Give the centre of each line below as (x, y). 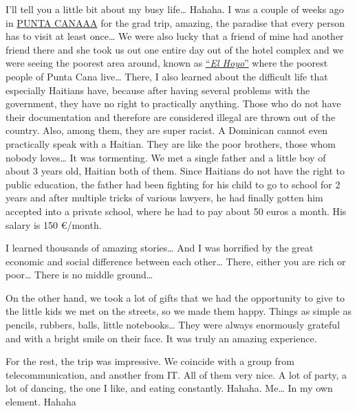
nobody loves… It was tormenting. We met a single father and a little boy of (166, 157)
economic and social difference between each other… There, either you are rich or (176, 261)
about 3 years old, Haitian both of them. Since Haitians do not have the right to (175, 171)
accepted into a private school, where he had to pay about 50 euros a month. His (176, 211)
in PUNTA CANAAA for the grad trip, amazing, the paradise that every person (175, 22)
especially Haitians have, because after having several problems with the (158, 90)
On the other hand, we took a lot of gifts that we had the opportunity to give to (175, 297)
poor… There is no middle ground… (79, 275)
